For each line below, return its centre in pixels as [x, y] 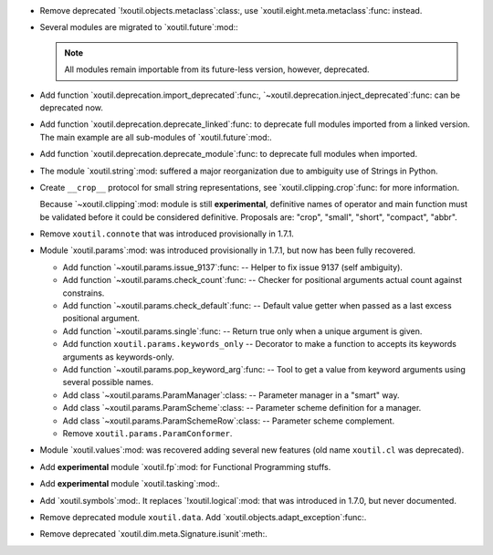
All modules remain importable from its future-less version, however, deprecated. [217, 69]
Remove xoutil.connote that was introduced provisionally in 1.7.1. [167, 234]
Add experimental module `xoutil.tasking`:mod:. [130, 484]
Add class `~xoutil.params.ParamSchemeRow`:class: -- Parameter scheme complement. [229, 421]
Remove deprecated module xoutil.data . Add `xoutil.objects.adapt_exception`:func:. [203, 517]
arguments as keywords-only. [118, 357]
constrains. [84, 293]
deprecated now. [72, 107]
